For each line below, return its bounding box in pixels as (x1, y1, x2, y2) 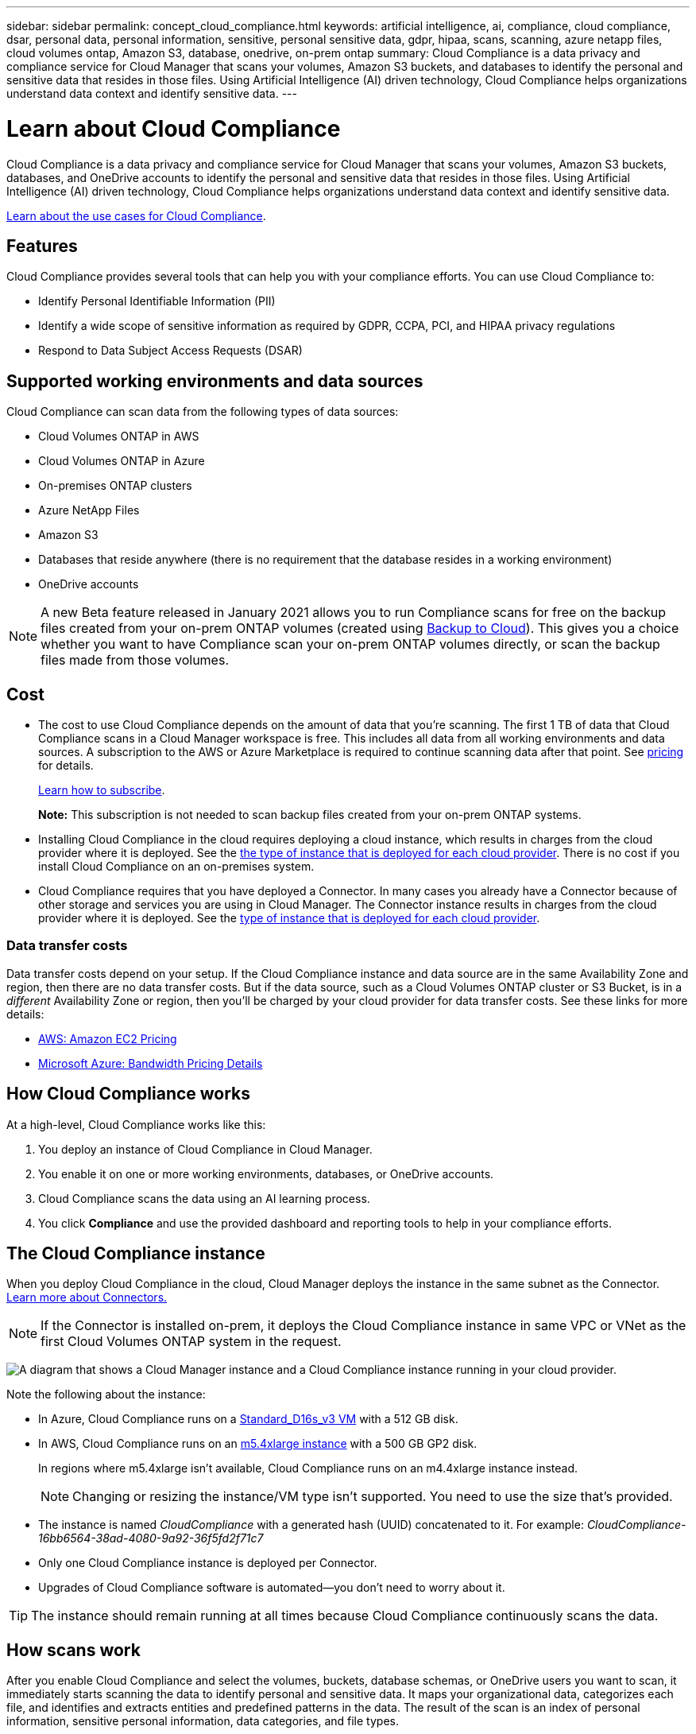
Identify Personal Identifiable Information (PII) (38, 294, 276, 308)
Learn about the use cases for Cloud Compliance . (6, 208, 266, 223)
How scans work (6, 1639, 141, 1660)
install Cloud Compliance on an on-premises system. (38, 859, 315, 874)
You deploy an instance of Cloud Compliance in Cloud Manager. (38, 1142, 373, 1156)
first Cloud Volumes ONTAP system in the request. (41, 1333, 342, 1350)
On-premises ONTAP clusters (38, 479, 192, 493)
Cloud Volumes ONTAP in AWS (38, 429, 199, 444)
